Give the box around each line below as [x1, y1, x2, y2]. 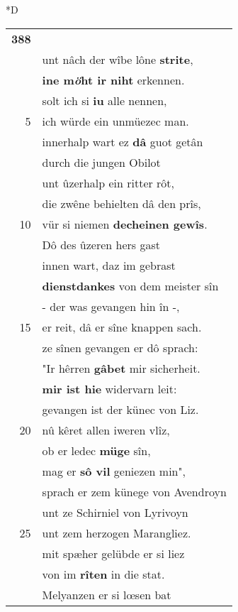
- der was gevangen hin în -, [42, 297, 180, 315]
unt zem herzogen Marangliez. [42, 524, 191, 541]
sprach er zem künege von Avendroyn [42, 483, 227, 500]
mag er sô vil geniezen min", [42, 462, 186, 479]
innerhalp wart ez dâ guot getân [42, 133, 203, 150]
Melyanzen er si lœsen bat [42, 586, 171, 603]
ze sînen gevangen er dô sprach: [42, 339, 198, 356]
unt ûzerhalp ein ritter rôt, [42, 174, 175, 191]
